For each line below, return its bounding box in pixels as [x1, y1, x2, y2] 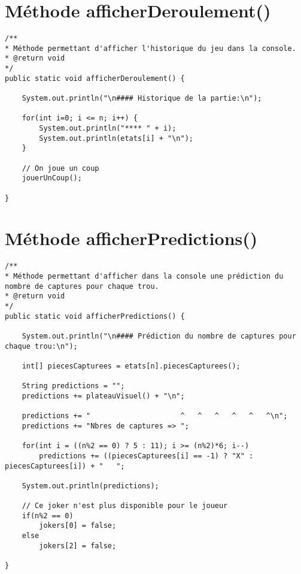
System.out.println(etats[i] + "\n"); [39, 134, 193, 143]
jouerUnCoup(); [22, 174, 82, 183]
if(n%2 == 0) [22, 511, 74, 520]
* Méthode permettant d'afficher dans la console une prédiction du [5, 272, 284, 281]
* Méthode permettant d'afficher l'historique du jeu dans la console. [5, 44, 296, 53]
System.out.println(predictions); [22, 481, 159, 490]
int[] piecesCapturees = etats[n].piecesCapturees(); [22, 361, 241, 370]
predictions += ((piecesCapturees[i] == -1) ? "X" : [39, 451, 254, 460]
